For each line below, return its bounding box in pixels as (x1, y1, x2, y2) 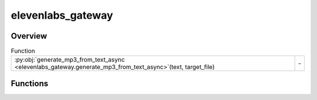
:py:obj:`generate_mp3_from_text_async (14, 56, 125, 64)
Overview (11, 31, 48, 41)
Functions (11, 78, 49, 88)
